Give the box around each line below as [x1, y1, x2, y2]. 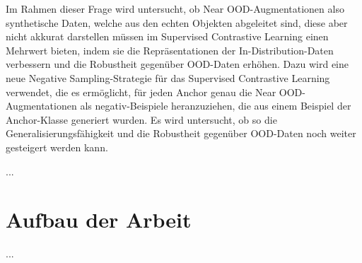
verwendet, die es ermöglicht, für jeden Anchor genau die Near [6, 84, 276, 99]
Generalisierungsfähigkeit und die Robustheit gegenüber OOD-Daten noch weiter [6, 126, 356, 141]
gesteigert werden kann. [6, 139, 108, 154]
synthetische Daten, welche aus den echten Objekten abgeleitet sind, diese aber [6, 15, 348, 30]
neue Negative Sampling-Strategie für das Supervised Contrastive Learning [6, 70, 330, 85]
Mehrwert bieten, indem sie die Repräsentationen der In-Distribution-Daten [6, 42, 334, 57]
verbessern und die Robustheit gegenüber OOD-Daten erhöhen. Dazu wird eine [6, 57, 349, 71]
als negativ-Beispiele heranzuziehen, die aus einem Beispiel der [80, 98, 351, 113]
